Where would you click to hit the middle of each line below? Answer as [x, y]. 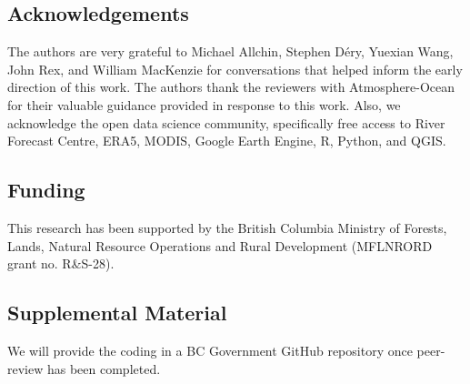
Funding [46, 190]
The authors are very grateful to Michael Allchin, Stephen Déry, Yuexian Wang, [230, 51]
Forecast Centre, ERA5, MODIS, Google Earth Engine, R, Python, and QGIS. [227, 141]
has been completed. [104, 368]
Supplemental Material [117, 313]
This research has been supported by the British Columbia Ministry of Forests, [227, 227]
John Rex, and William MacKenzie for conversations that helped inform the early [235, 69]
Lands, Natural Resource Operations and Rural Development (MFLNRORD [220, 245]
